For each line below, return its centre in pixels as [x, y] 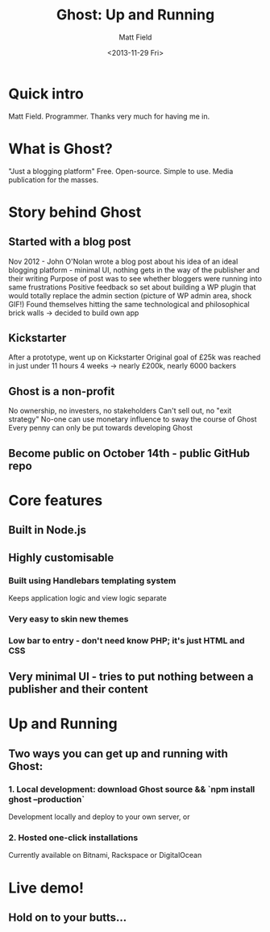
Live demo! [46, 888]
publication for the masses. [54, 180]
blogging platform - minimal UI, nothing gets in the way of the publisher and [134, 270]
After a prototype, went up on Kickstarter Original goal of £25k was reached [135, 357]
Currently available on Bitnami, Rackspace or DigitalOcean [105, 855]
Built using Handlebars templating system [92, 580]
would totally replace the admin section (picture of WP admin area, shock [130, 295]
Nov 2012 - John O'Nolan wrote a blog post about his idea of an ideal [123, 261]
